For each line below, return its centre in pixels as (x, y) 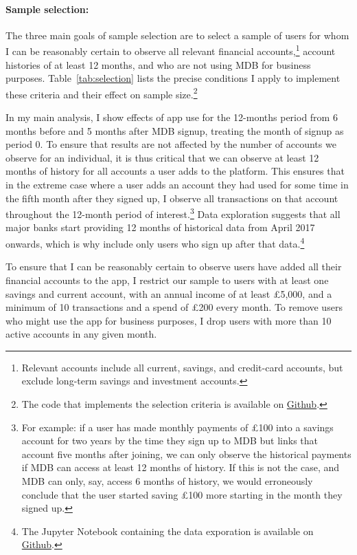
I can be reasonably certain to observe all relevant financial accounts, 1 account (171, 50)
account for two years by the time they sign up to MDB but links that (170, 440)
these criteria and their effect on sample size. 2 (102, 93)
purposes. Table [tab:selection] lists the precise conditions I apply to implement (173, 78)
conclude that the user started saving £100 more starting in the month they (182, 494)
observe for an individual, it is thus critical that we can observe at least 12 (162, 157)
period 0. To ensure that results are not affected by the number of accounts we (171, 144)
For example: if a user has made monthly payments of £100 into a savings (177, 427)
